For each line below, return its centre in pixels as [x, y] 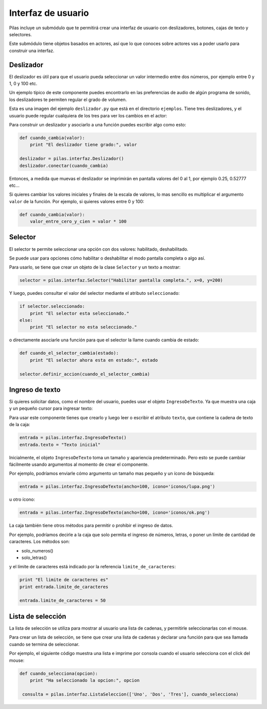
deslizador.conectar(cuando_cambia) [64, 165]
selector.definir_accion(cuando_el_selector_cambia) [85, 374]
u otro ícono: [22, 499]
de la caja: [20, 425]
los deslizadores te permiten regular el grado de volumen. [68, 100]
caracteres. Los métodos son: [40, 542]
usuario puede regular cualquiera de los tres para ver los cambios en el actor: [88, 115]
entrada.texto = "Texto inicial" [60, 444]
